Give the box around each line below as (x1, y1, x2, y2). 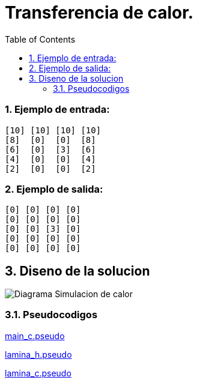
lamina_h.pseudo (5, 349, 72, 360)
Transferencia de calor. (5, 2, 194, 23)
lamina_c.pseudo (5, 367, 71, 378)
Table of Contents (5, 34, 76, 44)
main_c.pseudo (5, 330, 65, 341)
